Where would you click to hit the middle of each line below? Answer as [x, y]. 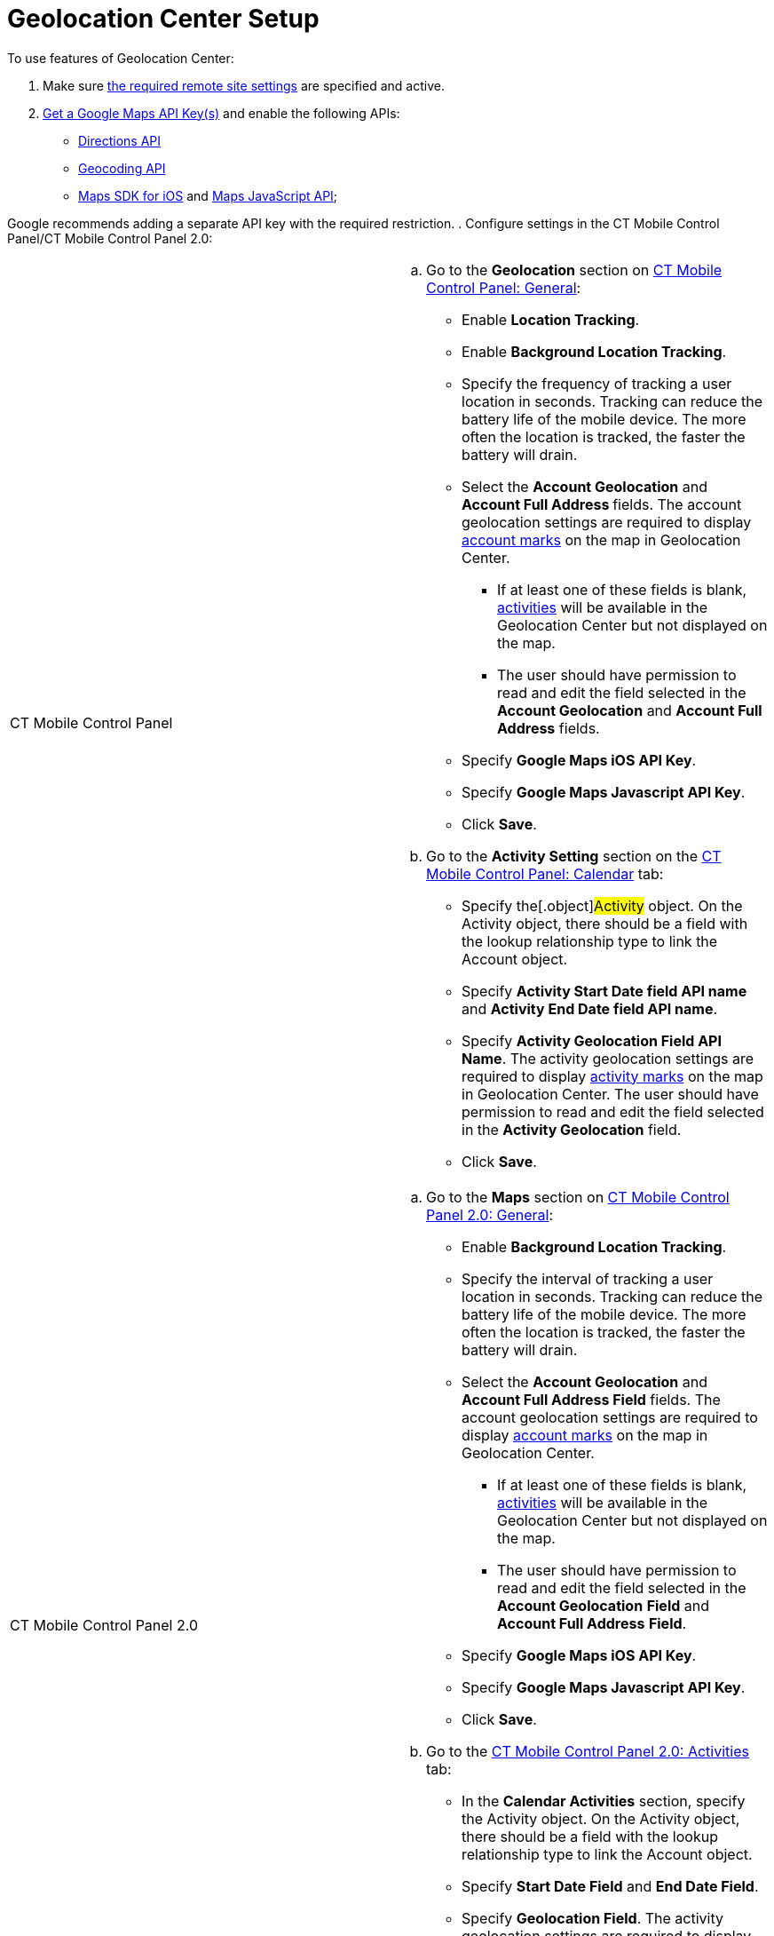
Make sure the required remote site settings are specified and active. [244, 85]
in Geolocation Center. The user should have [610, 1094]
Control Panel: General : [504, 287]
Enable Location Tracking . [551, 319]
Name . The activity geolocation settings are [608, 1058]
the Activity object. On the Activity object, [601, 1818]
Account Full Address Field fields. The [591, 1399]
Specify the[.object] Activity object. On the [602, 905]
